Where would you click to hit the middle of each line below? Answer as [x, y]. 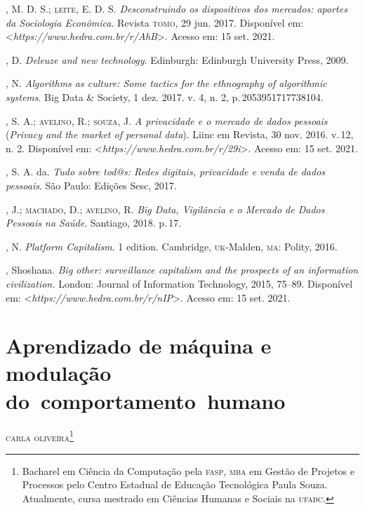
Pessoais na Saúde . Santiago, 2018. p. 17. [94, 223]
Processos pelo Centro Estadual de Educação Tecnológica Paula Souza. [175, 484]
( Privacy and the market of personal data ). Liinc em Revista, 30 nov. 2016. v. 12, [180, 134]
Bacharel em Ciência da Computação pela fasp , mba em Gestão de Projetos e [188, 470]
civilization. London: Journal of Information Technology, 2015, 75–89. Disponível [179, 283]
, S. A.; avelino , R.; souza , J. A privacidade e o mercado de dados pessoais [167, 120]
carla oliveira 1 [40, 436]
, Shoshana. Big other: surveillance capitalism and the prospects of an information [182, 270]
